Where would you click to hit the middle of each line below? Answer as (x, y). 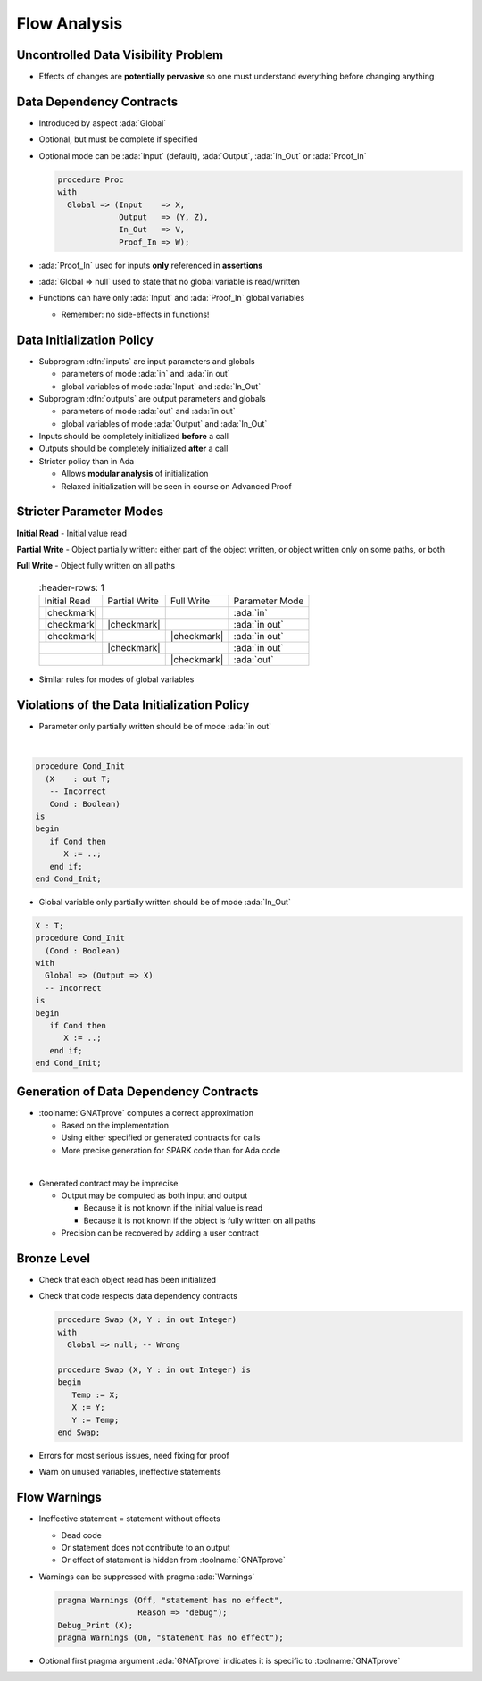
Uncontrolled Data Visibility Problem (120, 55)
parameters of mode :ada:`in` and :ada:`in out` (146, 374)
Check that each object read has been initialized (128, 1280)
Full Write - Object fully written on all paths (96, 566)
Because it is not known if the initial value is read (173, 1208)
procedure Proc (91, 179)
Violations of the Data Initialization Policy (133, 705)
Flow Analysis (70, 23)
